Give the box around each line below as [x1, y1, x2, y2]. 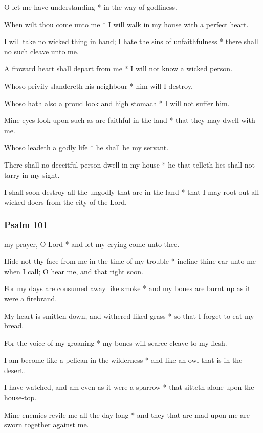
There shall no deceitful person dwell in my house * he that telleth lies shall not [4, 159, 255, 170]
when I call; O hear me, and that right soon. [4, 265, 143, 276]
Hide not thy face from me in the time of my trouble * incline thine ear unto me [4, 256, 256, 266]
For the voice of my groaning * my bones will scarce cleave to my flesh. [4, 337, 227, 348]
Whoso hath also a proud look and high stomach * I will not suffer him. [4, 97, 230, 108]
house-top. [4, 392, 37, 403]
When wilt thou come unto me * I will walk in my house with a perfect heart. [4, 18, 249, 29]
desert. [4, 364, 25, 375]
